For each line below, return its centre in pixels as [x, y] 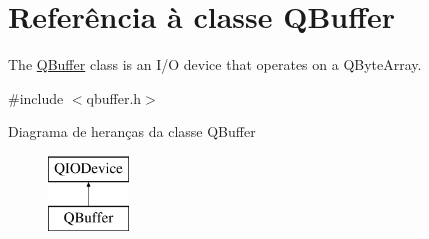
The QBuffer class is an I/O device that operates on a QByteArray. [215, 64]
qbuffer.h [114, 97]
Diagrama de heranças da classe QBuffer [132, 131]
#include [36, 97]
